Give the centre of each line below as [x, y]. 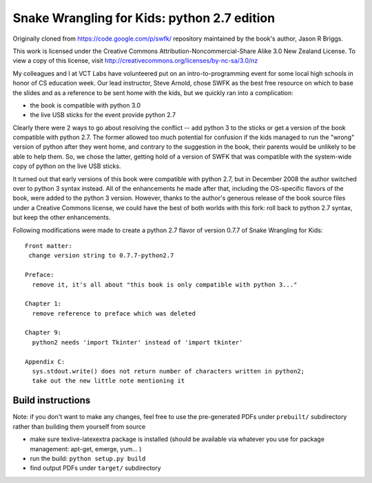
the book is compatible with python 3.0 [85, 105]
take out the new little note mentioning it [108, 381]
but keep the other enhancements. [62, 218]
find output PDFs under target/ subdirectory [95, 468]
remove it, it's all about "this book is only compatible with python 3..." [165, 285]
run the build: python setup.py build [88, 458]
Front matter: [49, 246]
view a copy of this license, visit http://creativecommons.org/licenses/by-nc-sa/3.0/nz [135, 61]
